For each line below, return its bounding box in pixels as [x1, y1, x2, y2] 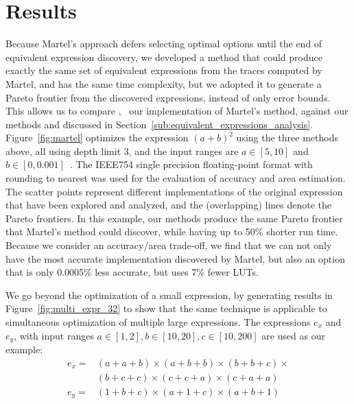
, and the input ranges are [128, 143, 239, 158]
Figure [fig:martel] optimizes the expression [5, 130, 189, 145]
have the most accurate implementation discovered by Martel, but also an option [5, 251, 345, 265]
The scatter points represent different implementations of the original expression [5, 184, 343, 198]
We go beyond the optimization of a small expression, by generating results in [5, 287, 333, 302]
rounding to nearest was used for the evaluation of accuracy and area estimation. [5, 171, 346, 185]
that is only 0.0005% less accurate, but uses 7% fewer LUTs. [5, 265, 259, 279]
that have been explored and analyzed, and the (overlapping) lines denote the [5, 198, 332, 212]
